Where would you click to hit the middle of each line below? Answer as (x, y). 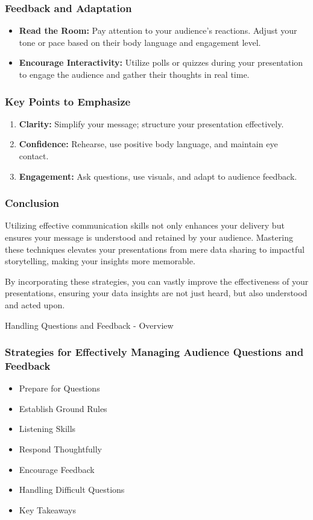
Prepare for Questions (59, 388)
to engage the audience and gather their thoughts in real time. (134, 74)
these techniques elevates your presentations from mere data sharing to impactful (155, 249)
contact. (34, 156)
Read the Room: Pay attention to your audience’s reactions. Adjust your (158, 30)
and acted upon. (35, 304)
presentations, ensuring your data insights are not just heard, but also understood (156, 293)
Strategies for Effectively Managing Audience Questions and (154, 352)
